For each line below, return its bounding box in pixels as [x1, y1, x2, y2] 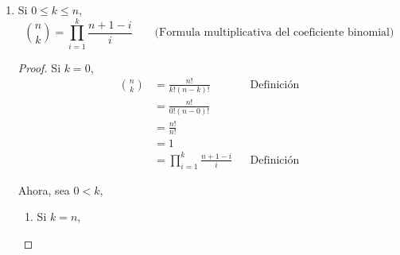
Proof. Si [17, 59, 61, 75]
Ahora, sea [17, 181, 70, 198]
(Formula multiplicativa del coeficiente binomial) [154, 27, 394, 39]
